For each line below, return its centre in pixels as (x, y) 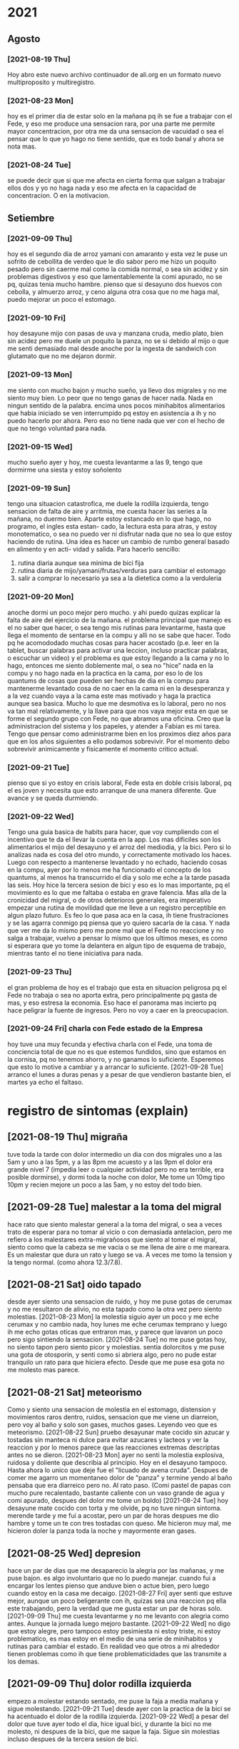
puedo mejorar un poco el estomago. (62, 300)
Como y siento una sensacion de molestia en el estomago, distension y (112, 1409)
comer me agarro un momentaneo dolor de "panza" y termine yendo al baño (120, 1478)
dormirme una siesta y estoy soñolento (65, 470)
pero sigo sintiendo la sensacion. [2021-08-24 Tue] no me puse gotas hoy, (117, 1339)
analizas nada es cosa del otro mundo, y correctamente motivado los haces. (119, 855)
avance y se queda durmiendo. (53, 798)
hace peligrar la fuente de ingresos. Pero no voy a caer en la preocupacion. (118, 1010)
